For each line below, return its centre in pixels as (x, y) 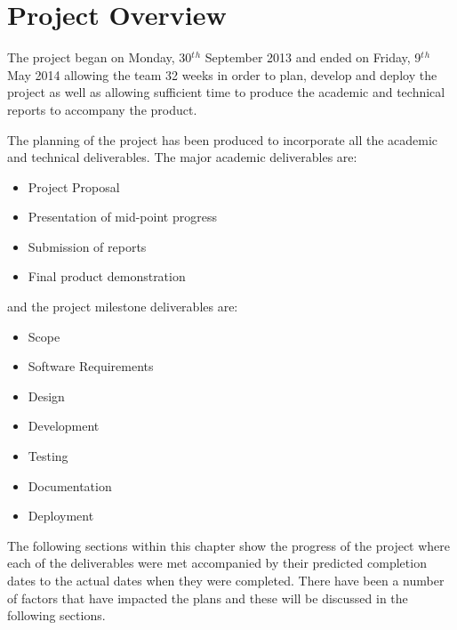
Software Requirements (91, 366)
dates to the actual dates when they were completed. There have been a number (226, 580)
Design (46, 396)
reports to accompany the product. (102, 109)
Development (64, 426)
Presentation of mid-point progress (122, 217)
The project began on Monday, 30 (100, 57)
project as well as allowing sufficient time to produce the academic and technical (226, 92)
